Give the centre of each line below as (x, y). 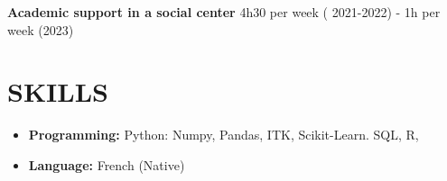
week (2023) (41, 29)
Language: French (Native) (107, 164)
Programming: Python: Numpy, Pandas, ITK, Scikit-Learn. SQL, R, (223, 135)
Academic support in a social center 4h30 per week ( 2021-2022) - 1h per (224, 12)
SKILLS (58, 91)
